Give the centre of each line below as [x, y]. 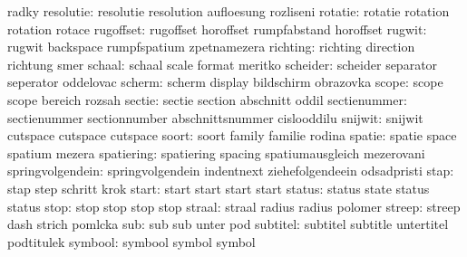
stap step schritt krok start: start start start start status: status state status [219, 188]
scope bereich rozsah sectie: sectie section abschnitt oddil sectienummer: [207, 99]
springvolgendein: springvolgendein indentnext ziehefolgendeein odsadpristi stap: [231, 171]
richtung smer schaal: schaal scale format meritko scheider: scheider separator [223, 64]
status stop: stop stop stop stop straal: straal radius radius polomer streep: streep [234, 206]
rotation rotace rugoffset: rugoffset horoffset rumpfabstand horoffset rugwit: [217, 29]
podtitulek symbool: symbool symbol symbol [131, 241]
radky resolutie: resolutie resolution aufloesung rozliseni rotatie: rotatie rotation [229, 11]
